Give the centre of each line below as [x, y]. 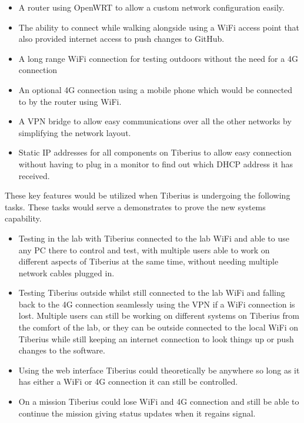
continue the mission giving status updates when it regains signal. [137, 413]
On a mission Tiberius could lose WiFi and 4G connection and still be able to [159, 401]
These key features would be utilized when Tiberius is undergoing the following [148, 195]
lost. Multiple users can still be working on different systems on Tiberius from [159, 315]
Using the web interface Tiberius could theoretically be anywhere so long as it [159, 370]
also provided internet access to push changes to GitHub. [121, 39]
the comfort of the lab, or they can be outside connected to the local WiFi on [158, 327]
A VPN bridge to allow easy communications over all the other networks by [155, 121]
